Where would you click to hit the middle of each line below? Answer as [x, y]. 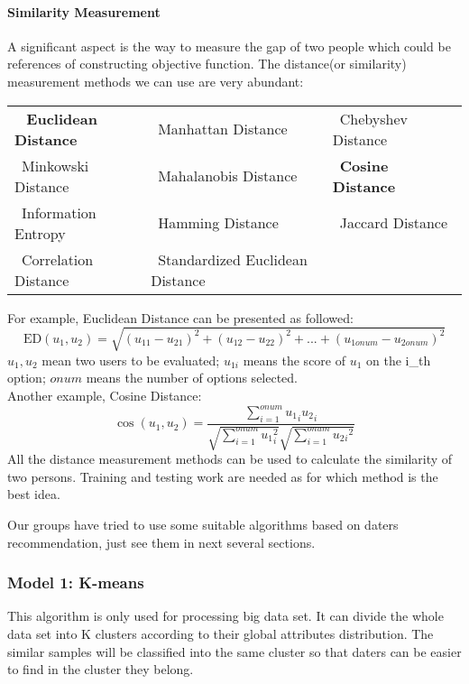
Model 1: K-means [76, 582]
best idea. [34, 494]
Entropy [40, 233]
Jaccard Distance [394, 223]
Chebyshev [373, 118]
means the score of [294, 360]
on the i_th [399, 360]
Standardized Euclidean [233, 259]
